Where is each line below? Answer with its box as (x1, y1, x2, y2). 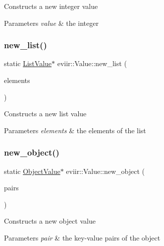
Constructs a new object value (4, 216, 96, 226)
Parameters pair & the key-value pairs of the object (4, 232, 161, 243)
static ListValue (4, 58, 52, 69)
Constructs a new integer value (4, 1, 98, 11)
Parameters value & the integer (4, 17, 99, 28)
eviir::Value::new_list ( (57, 58, 127, 69)
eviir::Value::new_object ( (66, 165, 145, 176)
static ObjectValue (4, 165, 60, 176)
